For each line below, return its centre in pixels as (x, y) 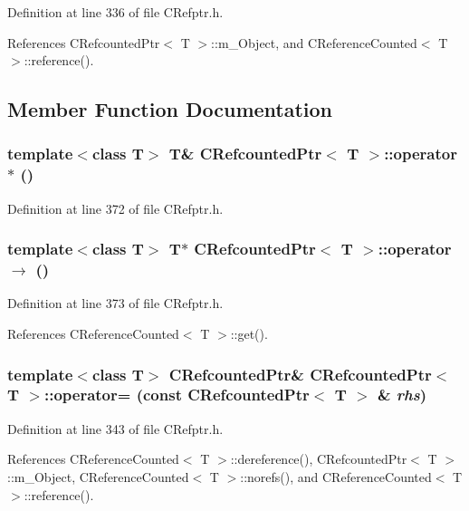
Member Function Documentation (170, 109)
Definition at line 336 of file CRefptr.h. (115, 12)
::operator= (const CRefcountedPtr (177, 395)
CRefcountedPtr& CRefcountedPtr (300, 374)
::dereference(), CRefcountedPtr (319, 459)
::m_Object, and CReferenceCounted (314, 42)
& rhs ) (402, 395)
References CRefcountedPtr (84, 42)
